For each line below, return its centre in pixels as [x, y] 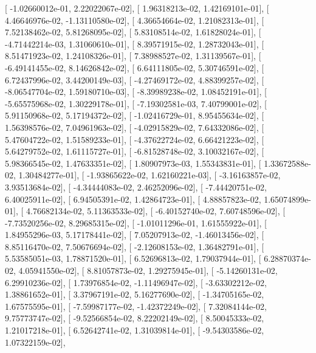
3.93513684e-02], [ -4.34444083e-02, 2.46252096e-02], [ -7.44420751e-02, [136, 187]
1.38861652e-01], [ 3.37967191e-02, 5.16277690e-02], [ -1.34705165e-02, [135, 294]
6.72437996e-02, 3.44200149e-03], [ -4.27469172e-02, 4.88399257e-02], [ [135, 79]
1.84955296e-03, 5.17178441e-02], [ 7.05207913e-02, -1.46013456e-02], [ [135, 235]
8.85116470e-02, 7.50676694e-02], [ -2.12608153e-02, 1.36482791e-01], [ [135, 246]
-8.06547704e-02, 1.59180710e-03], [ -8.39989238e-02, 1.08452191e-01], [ [136, 92]
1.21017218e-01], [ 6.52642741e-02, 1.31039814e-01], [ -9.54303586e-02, [135, 330]
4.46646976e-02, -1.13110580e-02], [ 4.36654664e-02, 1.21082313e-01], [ [135, 20]
